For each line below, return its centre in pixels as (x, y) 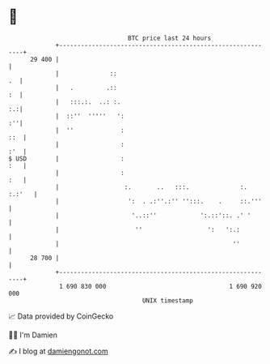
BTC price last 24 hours (170, 38)
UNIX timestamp (168, 300)
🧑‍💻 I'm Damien (33, 335)
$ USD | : (67, 158)
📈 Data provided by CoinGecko (61, 316)
